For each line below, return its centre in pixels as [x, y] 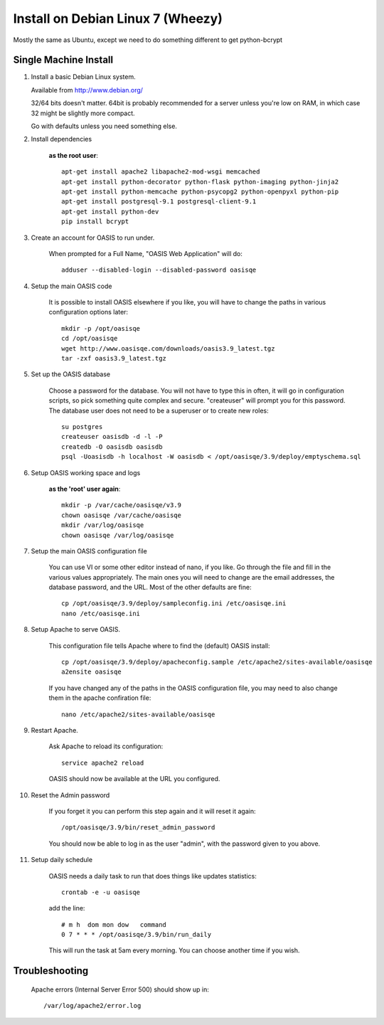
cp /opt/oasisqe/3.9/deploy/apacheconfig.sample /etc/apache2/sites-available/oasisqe [217, 662]
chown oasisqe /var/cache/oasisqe [121, 515]
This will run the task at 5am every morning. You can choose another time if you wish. [174, 950]
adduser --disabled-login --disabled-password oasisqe [159, 270]
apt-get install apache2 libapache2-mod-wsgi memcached [161, 172]
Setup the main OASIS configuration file [89, 551]
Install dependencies [62, 139]
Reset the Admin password [70, 795]
